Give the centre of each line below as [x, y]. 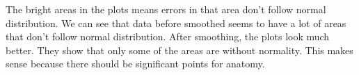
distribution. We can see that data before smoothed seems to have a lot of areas [176, 23]
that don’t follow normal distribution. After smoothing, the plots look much [168, 36]
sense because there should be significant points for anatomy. [135, 64]
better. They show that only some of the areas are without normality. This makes [179, 50]
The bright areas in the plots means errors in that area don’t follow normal [166, 9]
